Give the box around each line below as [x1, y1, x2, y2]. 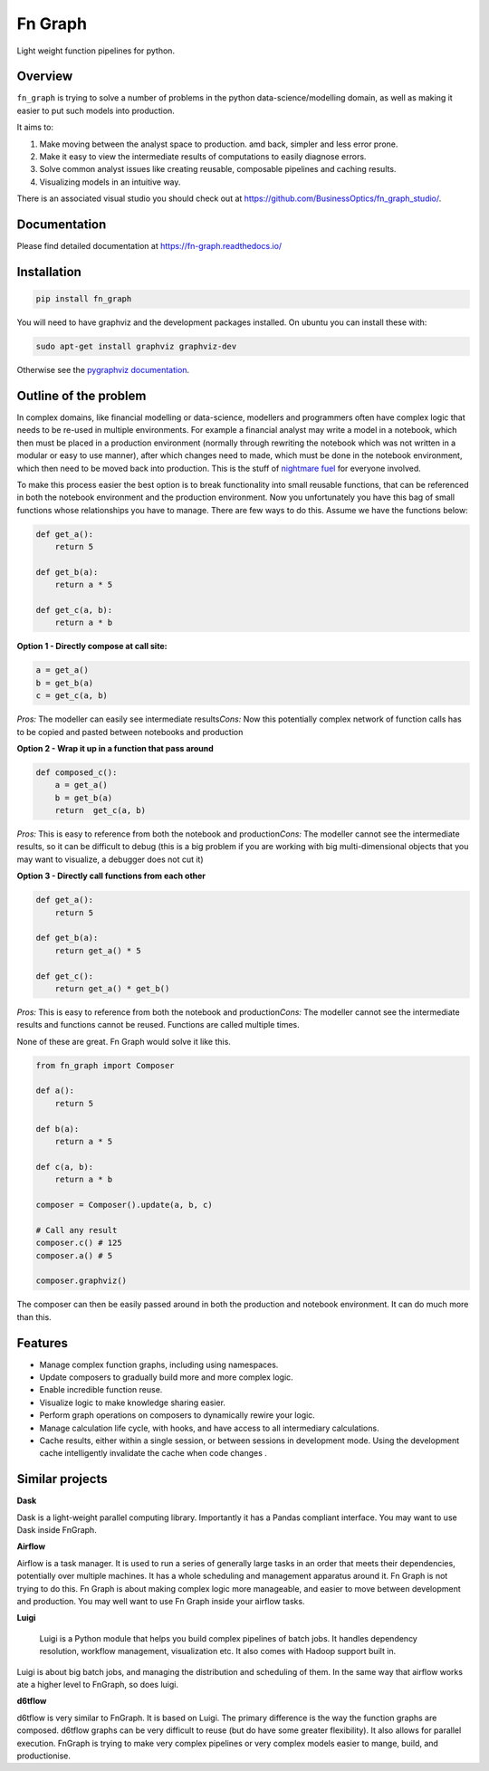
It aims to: [16, 122, 54, 133]
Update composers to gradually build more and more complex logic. [39, 1372, 293, 1383]
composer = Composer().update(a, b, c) [35, 1200, 213, 1210]
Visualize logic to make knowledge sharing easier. [39, 1397, 226, 1408]
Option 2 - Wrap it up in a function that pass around [16, 742, 214, 753]
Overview [16, 69, 73, 84]
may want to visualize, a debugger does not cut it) [16, 854, 204, 865]
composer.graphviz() [35, 1276, 127, 1286]
